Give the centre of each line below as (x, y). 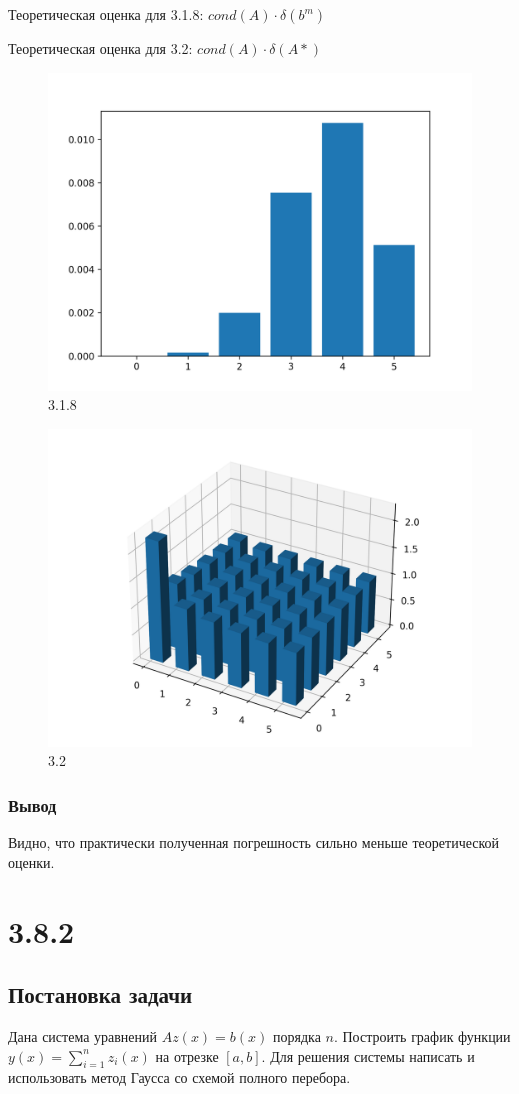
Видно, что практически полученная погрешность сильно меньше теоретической (254, 842)
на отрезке (187, 1055)
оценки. (31, 861)
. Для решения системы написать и (368, 1055)
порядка (297, 1035)
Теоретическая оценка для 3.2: (100, 48)
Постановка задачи (100, 994)
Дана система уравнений (83, 1035)
